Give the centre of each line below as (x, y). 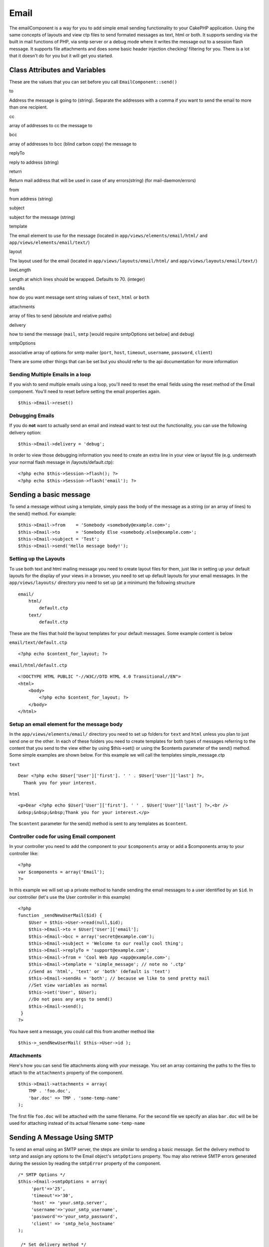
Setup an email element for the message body (66, 724)
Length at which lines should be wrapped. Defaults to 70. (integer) (77, 279)
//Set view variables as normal (68, 985)
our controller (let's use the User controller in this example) (70, 897)
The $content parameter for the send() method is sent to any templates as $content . (98, 824)
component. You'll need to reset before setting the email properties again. (85, 391)
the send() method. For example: (43, 513)
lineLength (20, 270)
